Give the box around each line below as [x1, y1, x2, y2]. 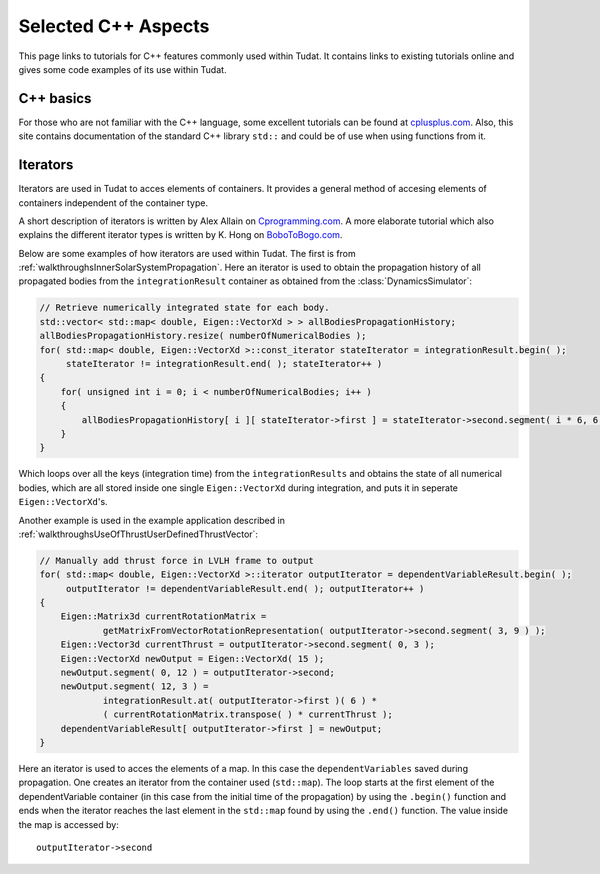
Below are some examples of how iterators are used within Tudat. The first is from [18, 247, 357, 259]
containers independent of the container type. [18, 196, 209, 209]
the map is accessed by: [18, 818, 119, 830]
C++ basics [18, 90, 92, 107]
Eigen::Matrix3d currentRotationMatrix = [60, 611, 267, 622]
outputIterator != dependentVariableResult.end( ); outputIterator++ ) [65, 583, 425, 594]
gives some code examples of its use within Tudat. [18, 63, 227, 75]
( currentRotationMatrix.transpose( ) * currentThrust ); [102, 709, 394, 720]
